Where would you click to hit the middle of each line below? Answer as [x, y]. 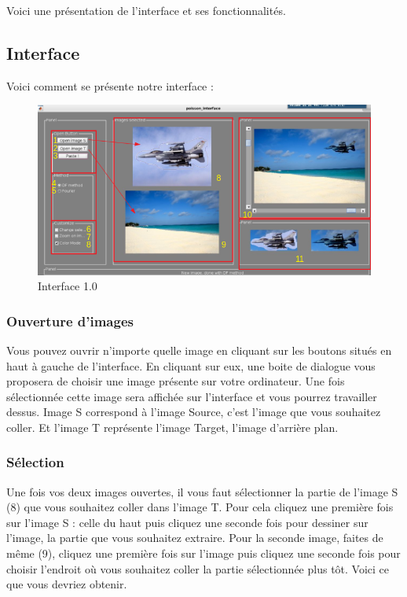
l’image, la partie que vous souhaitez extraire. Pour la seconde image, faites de [195, 538]
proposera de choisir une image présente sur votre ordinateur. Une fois [176, 381]
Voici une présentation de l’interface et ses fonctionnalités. [146, 10]
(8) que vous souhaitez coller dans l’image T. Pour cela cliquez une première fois [200, 507]
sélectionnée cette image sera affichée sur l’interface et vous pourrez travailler [192, 396]
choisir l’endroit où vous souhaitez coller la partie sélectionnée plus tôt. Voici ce [198, 568]
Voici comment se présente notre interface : [110, 85]
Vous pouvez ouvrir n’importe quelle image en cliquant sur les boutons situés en [199, 350]
